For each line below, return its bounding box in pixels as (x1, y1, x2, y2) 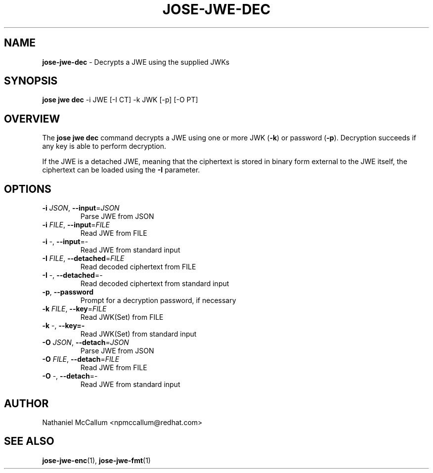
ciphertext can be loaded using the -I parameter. (42, 166, 200, 174)
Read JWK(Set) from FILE (80, 313, 164, 322)
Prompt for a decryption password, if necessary (80, 296, 236, 305)
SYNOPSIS (4, 75, 58, 87)
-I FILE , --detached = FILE (42, 254, 125, 263)
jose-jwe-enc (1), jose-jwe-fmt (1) (42, 456, 151, 465)
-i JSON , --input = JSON (42, 204, 120, 213)
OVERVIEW (4, 112, 60, 125)
